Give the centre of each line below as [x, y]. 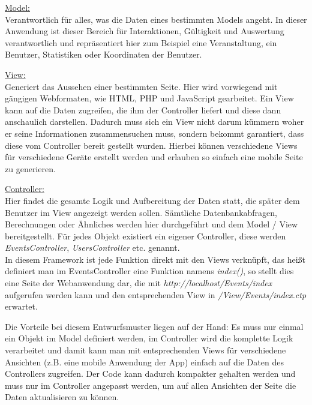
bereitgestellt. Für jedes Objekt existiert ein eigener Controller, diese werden [145, 235]
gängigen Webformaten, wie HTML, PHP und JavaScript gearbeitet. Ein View [149, 98]
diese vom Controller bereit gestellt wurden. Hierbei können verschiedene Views [151, 145]
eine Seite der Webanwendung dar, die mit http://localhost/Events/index [139, 283]
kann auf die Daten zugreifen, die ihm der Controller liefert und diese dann [143, 109]
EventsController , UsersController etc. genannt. [92, 247]
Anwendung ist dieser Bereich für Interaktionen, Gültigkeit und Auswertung [145, 31]
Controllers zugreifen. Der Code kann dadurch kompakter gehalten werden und [150, 373]
